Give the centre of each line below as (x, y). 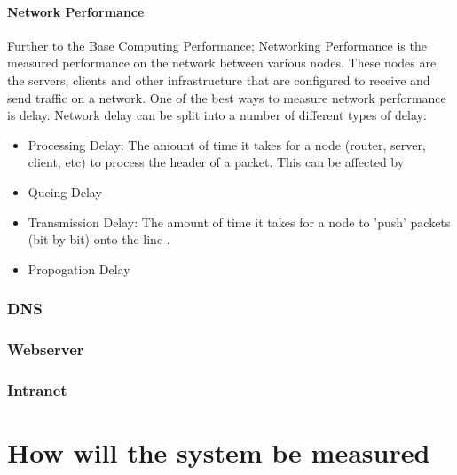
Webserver (46, 349)
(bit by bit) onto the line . (99, 239)
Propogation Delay (79, 269)
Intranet (37, 389)
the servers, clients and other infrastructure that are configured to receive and (219, 79)
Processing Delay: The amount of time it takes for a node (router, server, (227, 144)
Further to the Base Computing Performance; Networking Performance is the (217, 45)
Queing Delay (65, 191)
